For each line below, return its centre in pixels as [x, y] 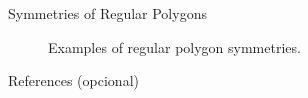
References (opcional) [73, 80]
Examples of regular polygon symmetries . [174, 46]
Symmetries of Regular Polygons [107, 13]
